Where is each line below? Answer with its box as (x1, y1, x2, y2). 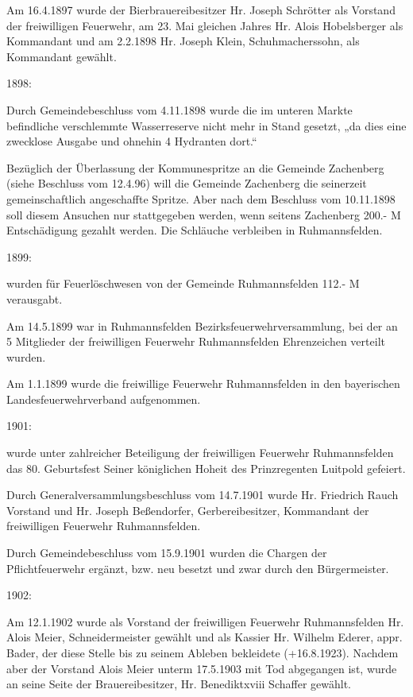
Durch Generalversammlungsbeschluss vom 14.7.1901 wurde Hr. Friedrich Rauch (6, 486, 399, 503)
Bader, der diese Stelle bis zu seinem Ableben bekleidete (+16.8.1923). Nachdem (6, 645, 399, 660)
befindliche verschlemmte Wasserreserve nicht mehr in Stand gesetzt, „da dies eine (6, 117, 407, 134)
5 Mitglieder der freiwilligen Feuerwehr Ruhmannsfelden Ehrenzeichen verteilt (6, 333, 385, 350)
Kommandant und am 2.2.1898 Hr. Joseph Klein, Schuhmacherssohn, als (6, 33, 360, 49)
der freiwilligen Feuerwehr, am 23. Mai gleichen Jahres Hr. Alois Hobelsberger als (6, 17, 403, 33)
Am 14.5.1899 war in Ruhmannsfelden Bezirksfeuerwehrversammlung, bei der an (6, 317, 398, 334)
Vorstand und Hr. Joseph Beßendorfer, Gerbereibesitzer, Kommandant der (6, 501, 369, 518)
